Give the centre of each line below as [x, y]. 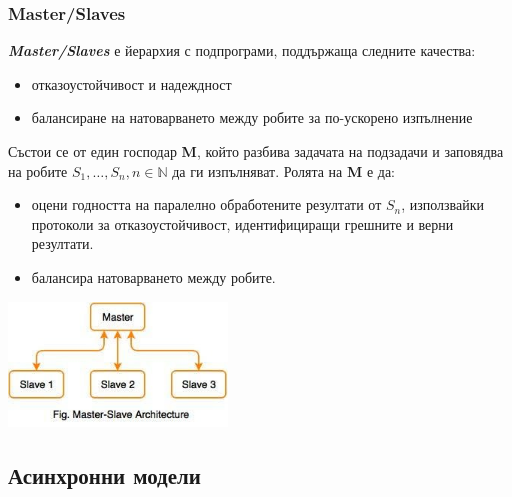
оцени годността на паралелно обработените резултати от [206, 204]
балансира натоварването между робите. [153, 276]
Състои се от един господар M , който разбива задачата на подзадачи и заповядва [256, 151]
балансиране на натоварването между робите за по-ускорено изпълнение [252, 117]
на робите [38, 170]
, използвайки [443, 204]
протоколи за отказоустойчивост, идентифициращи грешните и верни [242, 223]
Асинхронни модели [104, 474]
